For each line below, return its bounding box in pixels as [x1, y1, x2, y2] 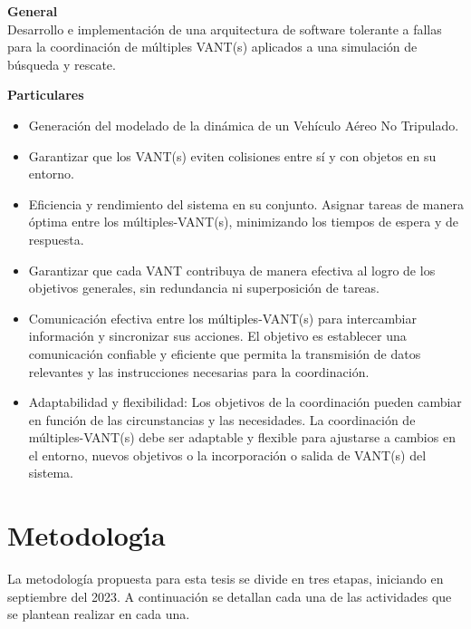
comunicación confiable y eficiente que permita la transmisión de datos [28, 344, 421, 363]
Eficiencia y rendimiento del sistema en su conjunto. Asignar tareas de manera [28, 194, 465, 213]
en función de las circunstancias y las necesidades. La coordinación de [28, 410, 416, 429]
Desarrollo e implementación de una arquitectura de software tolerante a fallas [7, 19, 442, 38]
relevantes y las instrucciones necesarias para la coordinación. [28, 362, 370, 381]
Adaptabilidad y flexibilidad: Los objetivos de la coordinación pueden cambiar [28, 392, 462, 411]
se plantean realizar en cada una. [7, 605, 190, 624]
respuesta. [28, 229, 84, 248]
